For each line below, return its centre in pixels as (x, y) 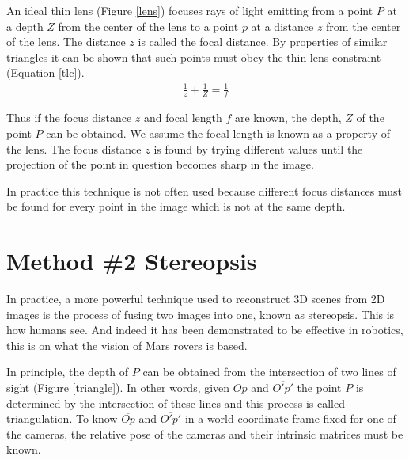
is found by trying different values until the (258, 148)
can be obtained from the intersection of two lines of (269, 372)
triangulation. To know (62, 418)
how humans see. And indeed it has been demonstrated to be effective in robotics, (205, 330)
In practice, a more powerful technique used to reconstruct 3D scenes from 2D (196, 299)
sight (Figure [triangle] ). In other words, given (118, 387)
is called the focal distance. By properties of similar (263, 42)
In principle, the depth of (68, 372)
